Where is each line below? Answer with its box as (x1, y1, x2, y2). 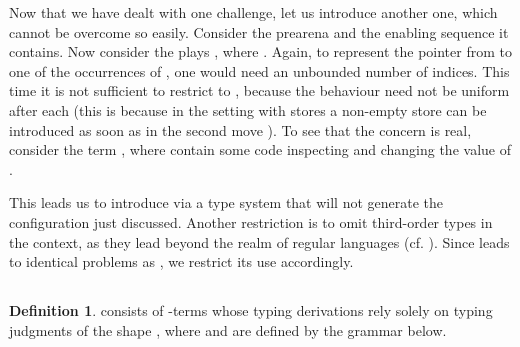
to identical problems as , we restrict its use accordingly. (9, 251, 354, 272)
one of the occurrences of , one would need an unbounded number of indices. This (9, 60, 510, 81)
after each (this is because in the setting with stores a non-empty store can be (9, 99, 487, 120)
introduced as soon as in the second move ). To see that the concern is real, (9, 119, 472, 140)
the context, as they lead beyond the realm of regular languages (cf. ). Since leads (9, 231, 510, 252)
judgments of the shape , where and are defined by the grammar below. (9, 319, 447, 340)
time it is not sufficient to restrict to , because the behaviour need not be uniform (9, 80, 510, 101)
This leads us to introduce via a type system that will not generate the (9, 192, 444, 213)
